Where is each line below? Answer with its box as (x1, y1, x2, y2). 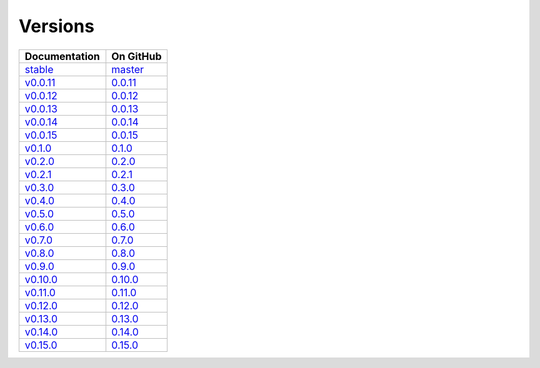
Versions (18, 15, 95, 37)
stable (24, 62, 54, 76)
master (111, 62, 145, 76)
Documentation (24, 49, 100, 63)
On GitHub (111, 49, 162, 63)
